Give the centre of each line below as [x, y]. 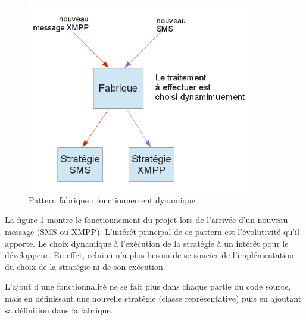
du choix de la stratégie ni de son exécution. [85, 266]
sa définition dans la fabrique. [59, 310]
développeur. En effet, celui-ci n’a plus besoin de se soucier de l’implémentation [149, 255]
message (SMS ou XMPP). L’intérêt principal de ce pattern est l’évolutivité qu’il [152, 232]
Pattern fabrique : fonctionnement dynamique [112, 200]
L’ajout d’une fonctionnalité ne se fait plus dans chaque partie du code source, [148, 286]
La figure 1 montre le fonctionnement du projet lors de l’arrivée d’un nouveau [146, 220]
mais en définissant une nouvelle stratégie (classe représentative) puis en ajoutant [153, 298]
